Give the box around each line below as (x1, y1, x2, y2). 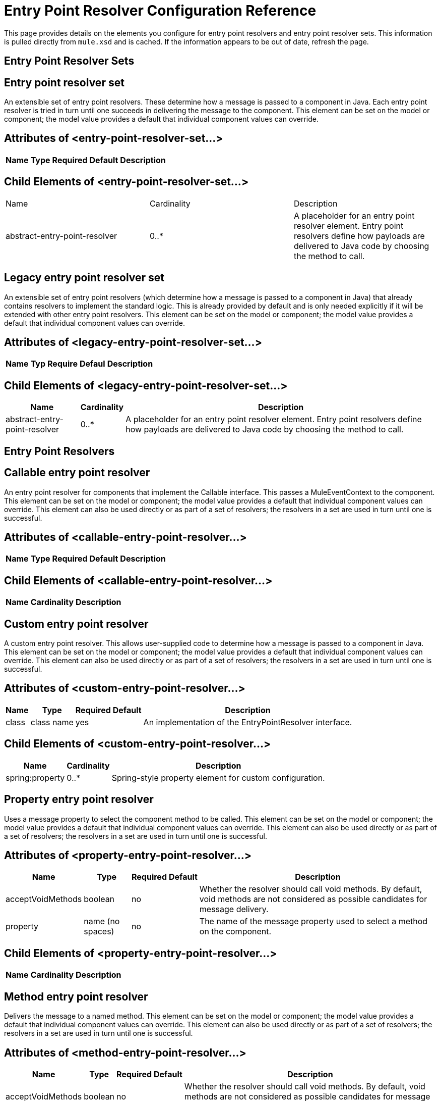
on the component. (199, 926, 272, 937)
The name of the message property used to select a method (199, 916, 428, 927)
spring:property (6, 772, 65, 783)
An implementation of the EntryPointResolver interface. (143, 717, 352, 727)
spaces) (84, 926, 114, 937)
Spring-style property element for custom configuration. (111, 772, 325, 783)
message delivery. (199, 904, 269, 915)
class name (30, 717, 74, 727)
